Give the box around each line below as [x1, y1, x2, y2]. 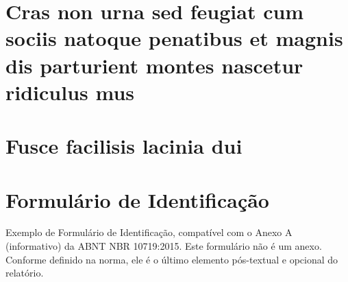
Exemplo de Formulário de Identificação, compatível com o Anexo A [5, 225, 293, 239]
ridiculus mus [5, 78, 135, 106]
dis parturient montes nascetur [5, 51, 303, 79]
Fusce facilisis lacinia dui [5, 132, 243, 160]
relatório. [5, 266, 44, 280]
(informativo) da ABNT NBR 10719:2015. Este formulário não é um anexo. [5, 239, 322, 253]
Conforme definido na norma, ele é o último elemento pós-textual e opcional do [5, 252, 338, 266]
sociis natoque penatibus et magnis [5, 24, 343, 52]
